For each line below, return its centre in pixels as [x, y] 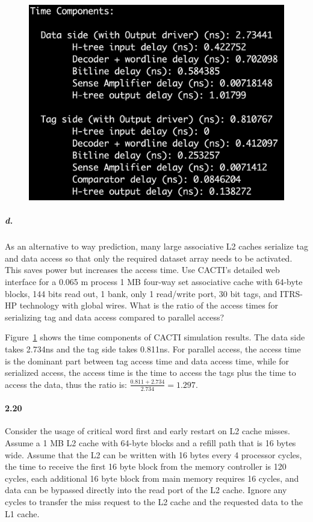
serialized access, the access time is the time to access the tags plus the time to [150, 373]
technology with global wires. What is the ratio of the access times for [149, 305]
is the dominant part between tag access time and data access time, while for [147, 361]
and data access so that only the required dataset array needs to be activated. [149, 258]
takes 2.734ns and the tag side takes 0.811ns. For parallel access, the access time [153, 349]
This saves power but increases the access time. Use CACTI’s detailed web [142, 270]
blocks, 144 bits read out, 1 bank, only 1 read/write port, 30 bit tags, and [141, 293]
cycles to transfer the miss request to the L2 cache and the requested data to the [154, 501]
